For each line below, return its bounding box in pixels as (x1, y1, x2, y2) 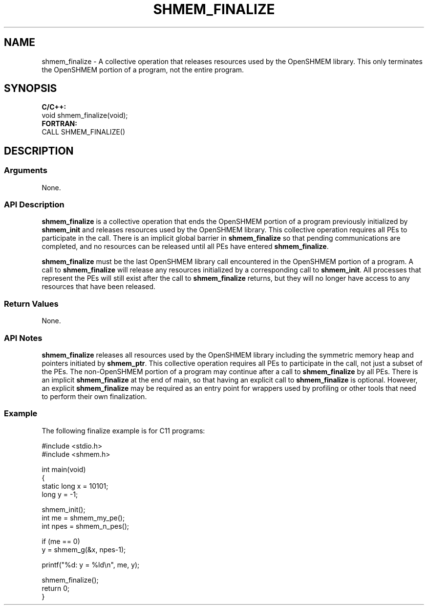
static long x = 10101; (42, 481, 108, 490)
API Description (4, 200, 64, 210)
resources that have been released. (42, 282, 156, 291)
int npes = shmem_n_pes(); (42, 521, 129, 530)
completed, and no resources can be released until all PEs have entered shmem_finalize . (42, 242, 329, 251)
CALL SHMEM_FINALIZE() (42, 128, 126, 136)
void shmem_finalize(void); (42, 111, 128, 120)
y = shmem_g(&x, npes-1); (42, 545, 126, 554)
